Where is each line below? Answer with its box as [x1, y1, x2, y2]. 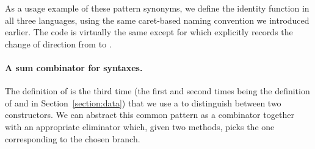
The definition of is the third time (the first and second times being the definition [5, 85, 310, 97]
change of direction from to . [5, 37, 112, 50]
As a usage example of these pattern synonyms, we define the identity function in [5, 2, 310, 14]
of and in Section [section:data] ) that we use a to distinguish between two [5, 96, 281, 109]
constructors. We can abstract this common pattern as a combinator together [5, 108, 294, 121]
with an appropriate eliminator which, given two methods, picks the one [5, 120, 275, 133]
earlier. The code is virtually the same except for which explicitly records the [5, 26, 293, 38]
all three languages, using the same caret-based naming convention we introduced [5, 13, 310, 26]
